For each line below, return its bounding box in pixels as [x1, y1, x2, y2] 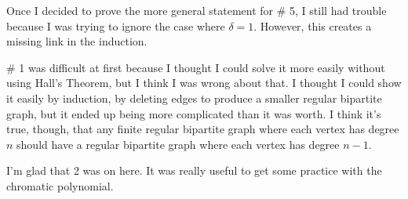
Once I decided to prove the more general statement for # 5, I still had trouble [6, 2, 387, 18]
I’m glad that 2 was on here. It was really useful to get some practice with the [6, 162, 382, 179]
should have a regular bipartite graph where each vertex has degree [16, 136, 340, 152]
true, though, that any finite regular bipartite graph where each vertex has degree [6, 121, 399, 137]
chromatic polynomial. [6, 177, 114, 194]
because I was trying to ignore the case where [6, 17, 225, 34]
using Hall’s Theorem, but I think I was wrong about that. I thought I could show [6, 74, 402, 91]
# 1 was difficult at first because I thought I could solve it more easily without [6, 59, 385, 75]
